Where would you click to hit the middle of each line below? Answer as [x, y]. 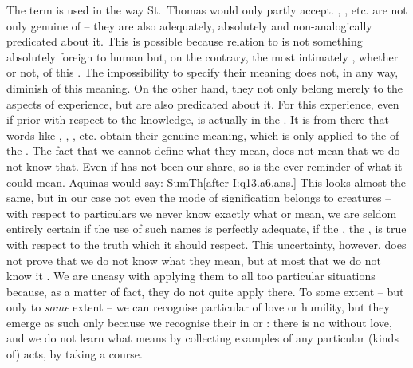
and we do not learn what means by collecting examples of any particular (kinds [203, 338]
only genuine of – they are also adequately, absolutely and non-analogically [189, 25]
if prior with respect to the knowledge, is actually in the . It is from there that [198, 119]
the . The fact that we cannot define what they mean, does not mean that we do [203, 150]
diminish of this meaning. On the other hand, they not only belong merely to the [205, 87]
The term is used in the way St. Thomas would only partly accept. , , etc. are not [207, 10]
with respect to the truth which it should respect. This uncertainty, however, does [206, 244]
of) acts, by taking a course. [75, 354]
